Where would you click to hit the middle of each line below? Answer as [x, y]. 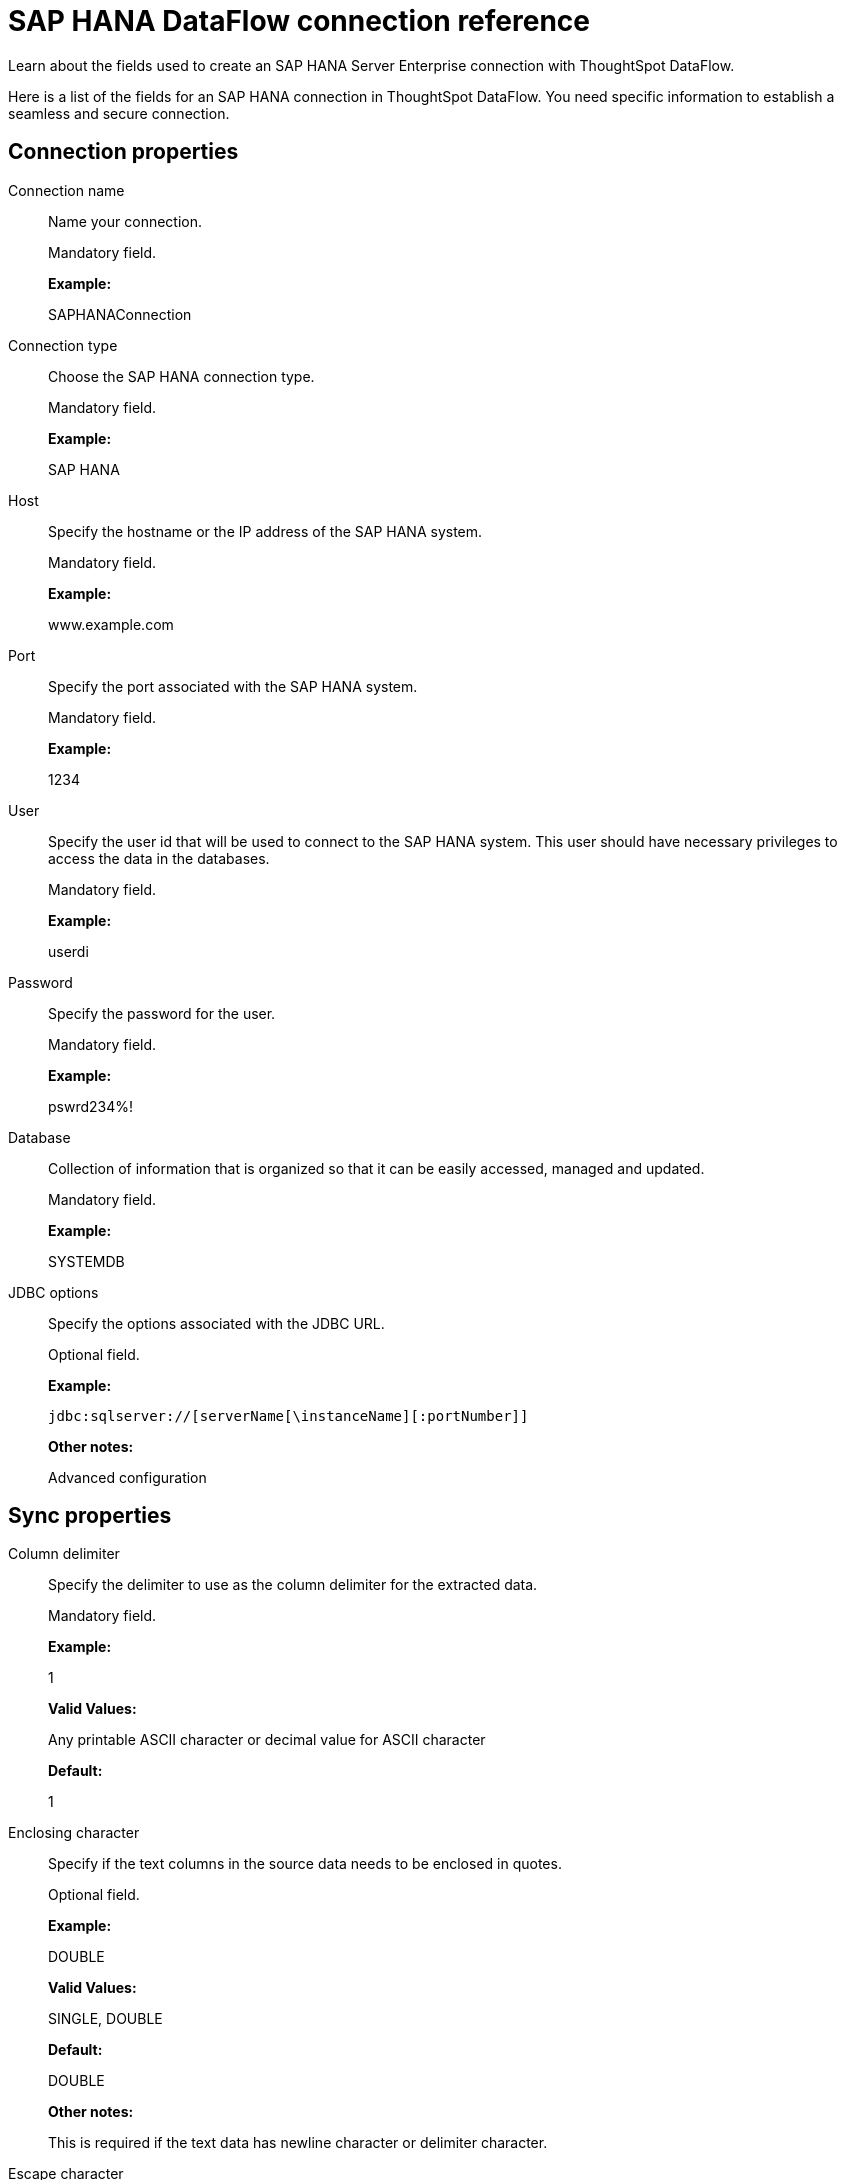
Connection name [66, 190]
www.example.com [111, 624]
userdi [68, 951]
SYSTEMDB [86, 1261]
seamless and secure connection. [119, 113]
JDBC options [53, 1292]
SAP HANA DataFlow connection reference [299, 21]
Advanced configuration [127, 1477]
